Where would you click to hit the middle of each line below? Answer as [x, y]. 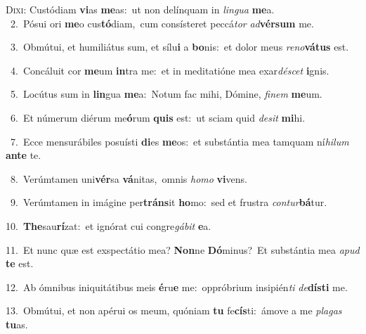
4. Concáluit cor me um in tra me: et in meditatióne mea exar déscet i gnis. [170, 70]
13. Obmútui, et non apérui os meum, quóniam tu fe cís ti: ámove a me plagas [174, 310]
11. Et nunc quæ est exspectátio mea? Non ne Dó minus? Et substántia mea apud [183, 249]
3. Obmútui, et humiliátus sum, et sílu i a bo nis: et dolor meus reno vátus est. [179, 47]
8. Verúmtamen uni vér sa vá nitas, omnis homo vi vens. [129, 178]
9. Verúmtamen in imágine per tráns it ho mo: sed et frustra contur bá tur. [169, 202]
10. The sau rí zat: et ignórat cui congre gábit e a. [109, 225]
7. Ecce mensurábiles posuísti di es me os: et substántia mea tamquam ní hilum [179, 141]
